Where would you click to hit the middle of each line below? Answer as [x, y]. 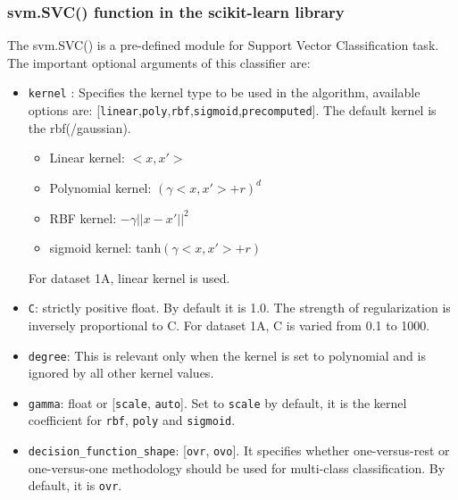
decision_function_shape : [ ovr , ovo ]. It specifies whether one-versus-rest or [239, 450]
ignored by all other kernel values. [121, 373]
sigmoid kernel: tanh [105, 248]
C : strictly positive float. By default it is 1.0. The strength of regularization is [239, 308]
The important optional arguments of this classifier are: [159, 62]
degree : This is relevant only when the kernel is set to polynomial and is [227, 355]
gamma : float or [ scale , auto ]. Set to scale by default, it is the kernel [217, 402]
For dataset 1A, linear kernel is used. [129, 277]
